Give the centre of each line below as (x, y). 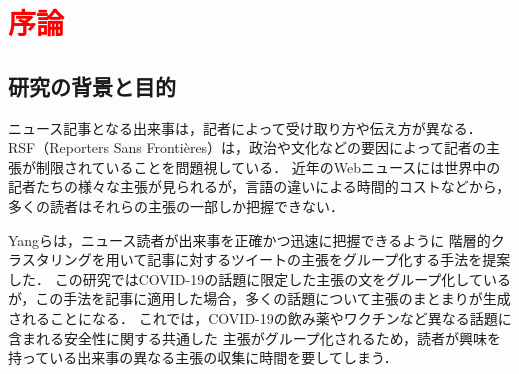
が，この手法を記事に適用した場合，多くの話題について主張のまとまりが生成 (259, 298)
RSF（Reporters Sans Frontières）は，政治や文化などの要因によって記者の (247, 147)
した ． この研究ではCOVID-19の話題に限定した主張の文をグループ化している (259, 278)
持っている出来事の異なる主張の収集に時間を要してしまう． (203, 357)
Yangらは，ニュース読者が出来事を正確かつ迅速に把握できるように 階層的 (249, 239)
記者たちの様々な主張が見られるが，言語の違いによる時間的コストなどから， (259, 186)
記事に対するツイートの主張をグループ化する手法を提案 (329, 259)
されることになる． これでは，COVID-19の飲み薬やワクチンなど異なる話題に (260, 317)
